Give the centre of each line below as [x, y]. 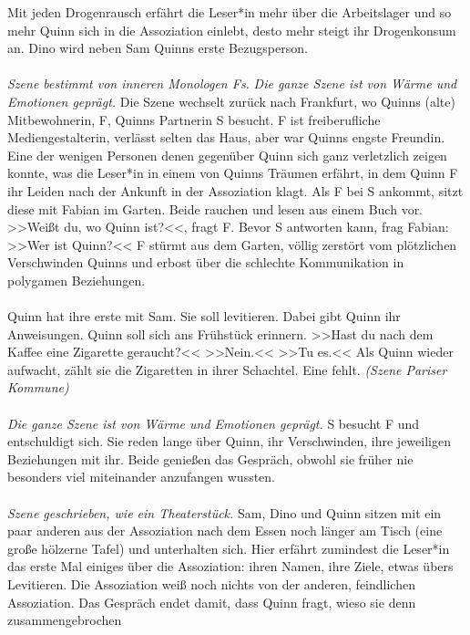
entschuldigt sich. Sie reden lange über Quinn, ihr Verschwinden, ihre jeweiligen [229, 441]
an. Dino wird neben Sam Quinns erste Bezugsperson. [158, 48]
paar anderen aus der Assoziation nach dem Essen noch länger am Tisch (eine [225, 531]
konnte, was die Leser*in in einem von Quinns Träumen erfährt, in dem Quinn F [233, 173]
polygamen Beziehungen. [77, 280]
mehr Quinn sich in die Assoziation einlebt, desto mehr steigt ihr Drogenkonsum [232, 30]
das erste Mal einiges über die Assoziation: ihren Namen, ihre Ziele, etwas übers [230, 566]
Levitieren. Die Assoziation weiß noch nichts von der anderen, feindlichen [211, 584]
